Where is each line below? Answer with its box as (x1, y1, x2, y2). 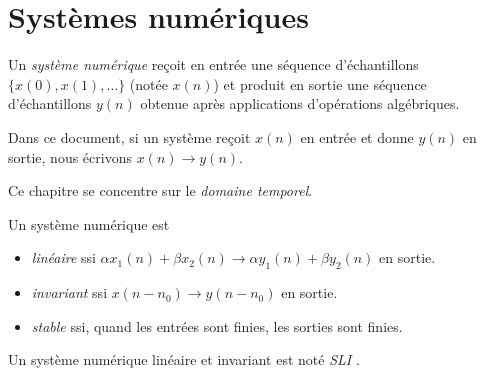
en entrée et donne (300, 126, 414, 147)
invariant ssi (31, 282, 108, 303)
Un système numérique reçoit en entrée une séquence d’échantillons (8, 54, 419, 75)
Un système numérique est (8, 213, 170, 234)
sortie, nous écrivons (8, 146, 132, 167)
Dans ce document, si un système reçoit (8, 126, 251, 147)
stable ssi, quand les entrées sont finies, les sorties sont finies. (31, 315, 403, 336)
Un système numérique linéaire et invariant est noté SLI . (8, 349, 360, 370)
